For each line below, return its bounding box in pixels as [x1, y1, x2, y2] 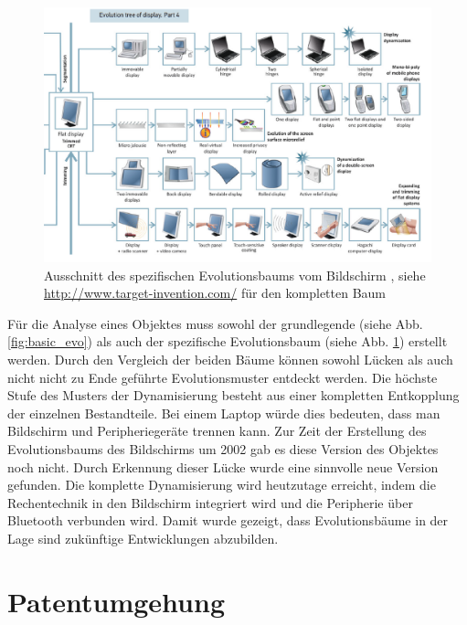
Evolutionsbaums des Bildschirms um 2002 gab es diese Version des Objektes [7, 440, 439, 459]
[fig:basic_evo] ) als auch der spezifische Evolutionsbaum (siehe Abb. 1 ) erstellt [7, 332, 448, 351]
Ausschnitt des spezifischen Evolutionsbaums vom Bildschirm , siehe [44, 265, 426, 284]
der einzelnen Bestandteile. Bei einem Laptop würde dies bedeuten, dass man [7, 403, 440, 422]
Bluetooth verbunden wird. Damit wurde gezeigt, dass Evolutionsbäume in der [7, 511, 449, 530]
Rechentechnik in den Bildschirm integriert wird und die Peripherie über [7, 493, 413, 512]
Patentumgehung [7, 582, 226, 620]
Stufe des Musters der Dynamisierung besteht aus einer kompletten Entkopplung [7, 386, 460, 405]
